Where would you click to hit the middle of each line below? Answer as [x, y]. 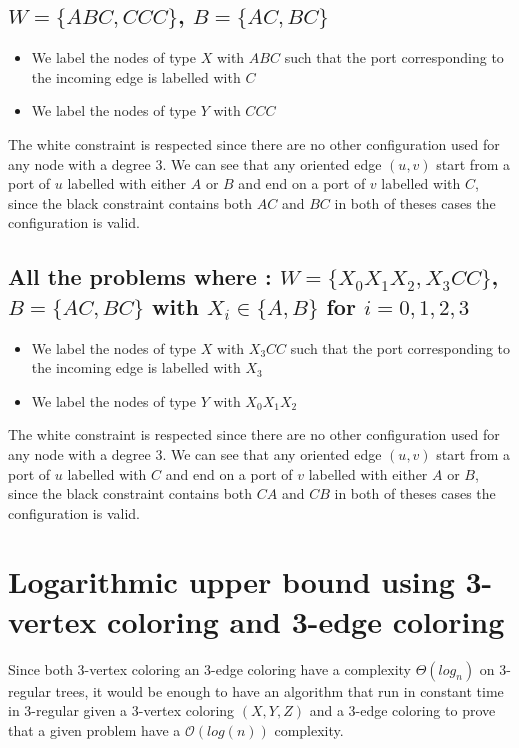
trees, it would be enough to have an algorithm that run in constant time [279, 690]
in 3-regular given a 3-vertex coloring [121, 710]
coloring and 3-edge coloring [306, 620]
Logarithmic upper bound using [231, 581]
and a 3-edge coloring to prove [402, 710]
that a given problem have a [94, 729]
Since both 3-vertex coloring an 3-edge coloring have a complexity [209, 668]
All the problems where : [140, 276]
